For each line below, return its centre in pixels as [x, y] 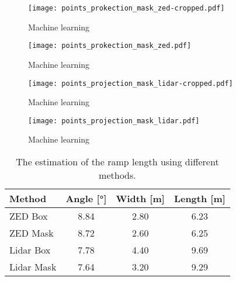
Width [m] [140, 198]
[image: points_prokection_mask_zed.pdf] [110, 46]
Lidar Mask [33, 267]
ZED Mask [32, 233]
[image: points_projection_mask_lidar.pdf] [114, 121]
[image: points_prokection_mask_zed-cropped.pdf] [126, 8]
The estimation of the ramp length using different [117, 162]
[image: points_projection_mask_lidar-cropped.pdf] [131, 83]
